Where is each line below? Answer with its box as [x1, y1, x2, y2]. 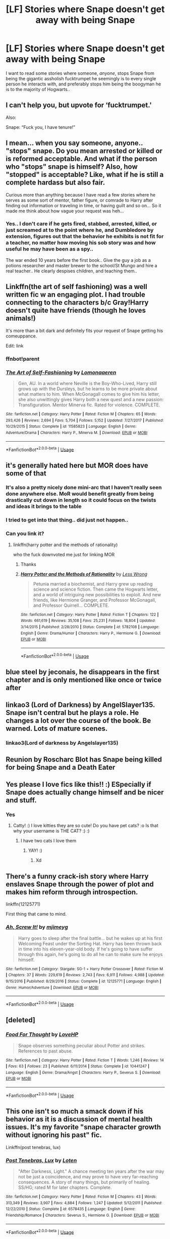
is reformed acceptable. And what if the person [6, 155, 157, 163]
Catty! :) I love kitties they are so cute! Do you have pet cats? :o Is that [13, 823, 158, 829]
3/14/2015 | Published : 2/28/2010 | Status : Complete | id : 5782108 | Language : [20, 625, 159, 630]
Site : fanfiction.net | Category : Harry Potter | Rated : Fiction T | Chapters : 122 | [20, 612, 159, 617]
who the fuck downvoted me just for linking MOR [13, 551, 115, 557]
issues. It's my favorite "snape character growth [6, 1123, 161, 1131]
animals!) [6, 314, 36, 323]
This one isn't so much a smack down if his [6, 1107, 144, 1116]
